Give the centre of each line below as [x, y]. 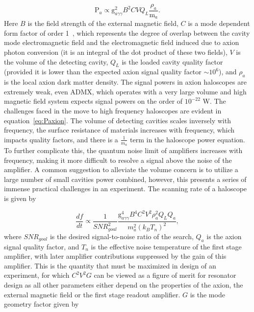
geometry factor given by [41, 304]
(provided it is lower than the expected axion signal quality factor [103, 72]
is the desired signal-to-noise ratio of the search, [122, 236]
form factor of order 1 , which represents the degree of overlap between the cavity [127, 33]
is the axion [224, 236]
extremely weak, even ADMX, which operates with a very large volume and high [125, 91]
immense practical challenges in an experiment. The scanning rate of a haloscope [126, 189]
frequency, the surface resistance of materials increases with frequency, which [119, 130]
